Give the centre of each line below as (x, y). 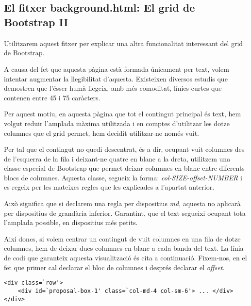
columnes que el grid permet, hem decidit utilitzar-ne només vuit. (101, 133)
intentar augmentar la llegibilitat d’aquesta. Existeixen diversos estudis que (116, 78)
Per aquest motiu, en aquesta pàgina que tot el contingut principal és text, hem (123, 114)
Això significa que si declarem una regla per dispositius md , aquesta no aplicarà (122, 203)
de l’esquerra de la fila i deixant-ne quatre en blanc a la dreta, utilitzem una (117, 158)
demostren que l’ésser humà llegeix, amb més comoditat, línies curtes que (113, 88)
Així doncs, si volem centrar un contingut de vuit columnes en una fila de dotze (122, 238)
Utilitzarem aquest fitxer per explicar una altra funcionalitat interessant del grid (124, 43)
